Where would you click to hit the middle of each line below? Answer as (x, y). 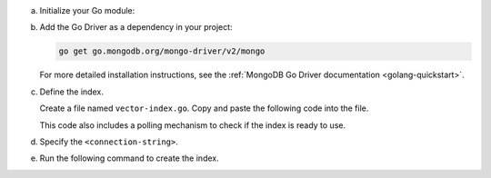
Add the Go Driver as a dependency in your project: (136, 27)
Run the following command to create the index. (129, 158)
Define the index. (71, 92)
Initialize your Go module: (87, 10)
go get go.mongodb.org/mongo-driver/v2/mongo (162, 51)
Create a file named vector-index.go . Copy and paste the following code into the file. (204, 108)
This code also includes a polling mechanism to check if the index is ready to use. (192, 125)
